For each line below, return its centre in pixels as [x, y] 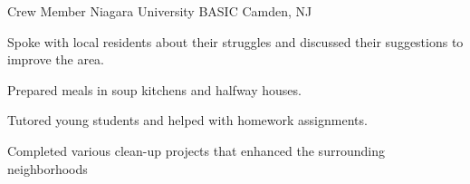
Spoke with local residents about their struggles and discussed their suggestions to [235, 41]
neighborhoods [48, 168]
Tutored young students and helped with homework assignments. [187, 120]
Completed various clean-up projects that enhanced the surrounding [196, 150]
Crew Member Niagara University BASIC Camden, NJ [160, 11]
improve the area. [56, 59]
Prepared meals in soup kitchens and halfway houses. [154, 89]
